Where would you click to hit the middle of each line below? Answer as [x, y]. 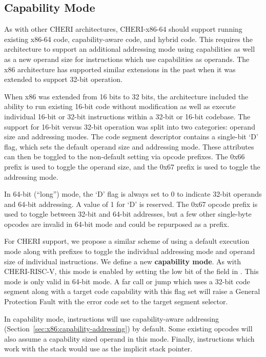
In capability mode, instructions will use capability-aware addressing [111, 318]
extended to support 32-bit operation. [63, 79]
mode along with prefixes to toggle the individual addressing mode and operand [130, 251]
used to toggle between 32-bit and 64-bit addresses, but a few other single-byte [128, 214]
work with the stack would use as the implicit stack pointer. [98, 349]
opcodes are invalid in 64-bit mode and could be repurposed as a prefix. [117, 224]
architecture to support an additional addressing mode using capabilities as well [130, 49]
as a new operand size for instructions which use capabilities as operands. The [127, 59]
